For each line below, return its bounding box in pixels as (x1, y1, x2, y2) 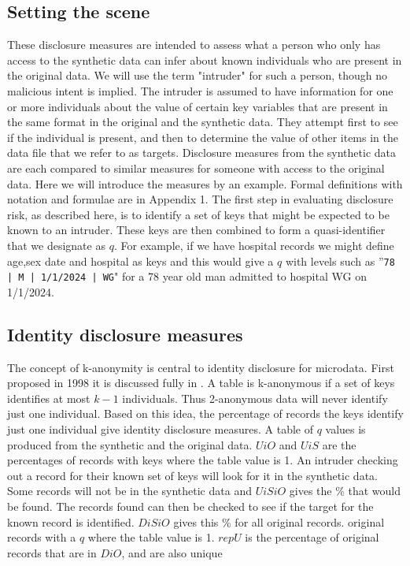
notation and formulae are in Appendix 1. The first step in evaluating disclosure (7, 191, 393, 207)
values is (325, 421, 366, 437)
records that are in (7, 544, 97, 560)
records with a (7, 529, 76, 546)
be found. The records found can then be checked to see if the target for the (7, 497, 374, 514)
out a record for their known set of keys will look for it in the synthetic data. (7, 467, 378, 483)
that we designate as (7, 236, 105, 253)
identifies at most (7, 389, 90, 406)
